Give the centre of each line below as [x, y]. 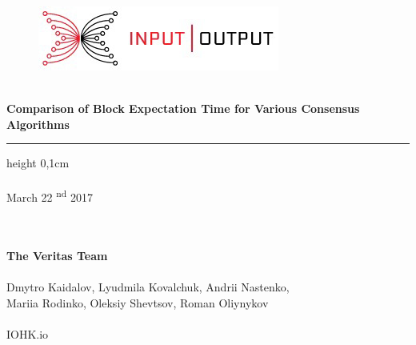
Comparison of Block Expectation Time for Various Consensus [183, 108]
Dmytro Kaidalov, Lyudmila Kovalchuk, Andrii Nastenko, [148, 287]
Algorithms [38, 124]
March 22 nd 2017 [50, 196]
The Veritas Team [57, 255]
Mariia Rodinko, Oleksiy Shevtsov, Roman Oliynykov [138, 302]
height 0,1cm [38, 163]
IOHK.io [28, 333]
